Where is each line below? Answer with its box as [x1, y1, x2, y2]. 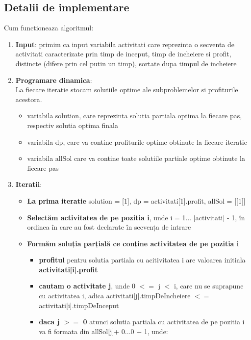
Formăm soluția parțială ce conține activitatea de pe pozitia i [27, 238, 239, 248]
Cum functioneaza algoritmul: [4, 23, 94, 33]
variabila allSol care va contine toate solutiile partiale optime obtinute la [27, 153, 245, 163]
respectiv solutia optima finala [27, 120, 118, 130]
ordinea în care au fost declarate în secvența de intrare [27, 222, 191, 232]
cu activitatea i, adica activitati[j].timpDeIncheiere [39, 290, 191, 301]
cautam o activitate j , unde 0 [39, 281, 136, 291]
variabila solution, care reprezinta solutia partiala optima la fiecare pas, [27, 110, 242, 121]
